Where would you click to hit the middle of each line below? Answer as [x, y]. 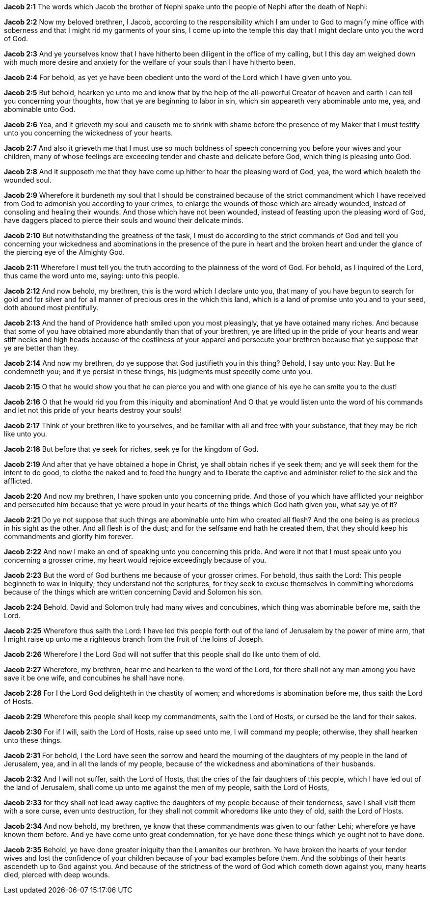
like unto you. [26, 434]
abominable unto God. [40, 109]
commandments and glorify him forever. [69, 536]
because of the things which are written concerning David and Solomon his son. [134, 592]
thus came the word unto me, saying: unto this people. [92, 276]
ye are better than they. [41, 348]
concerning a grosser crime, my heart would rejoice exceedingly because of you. [135, 560]
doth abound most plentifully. [51, 308]
